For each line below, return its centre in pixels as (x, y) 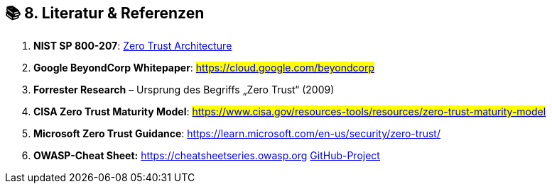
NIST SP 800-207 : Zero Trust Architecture (133, 46)
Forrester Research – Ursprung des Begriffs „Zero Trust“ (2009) (184, 90)
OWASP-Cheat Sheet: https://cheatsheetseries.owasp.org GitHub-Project (207, 156)
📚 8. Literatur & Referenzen (105, 13)
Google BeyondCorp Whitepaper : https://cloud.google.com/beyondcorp (204, 68)
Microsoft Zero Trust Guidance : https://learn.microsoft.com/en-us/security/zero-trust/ (237, 134)
